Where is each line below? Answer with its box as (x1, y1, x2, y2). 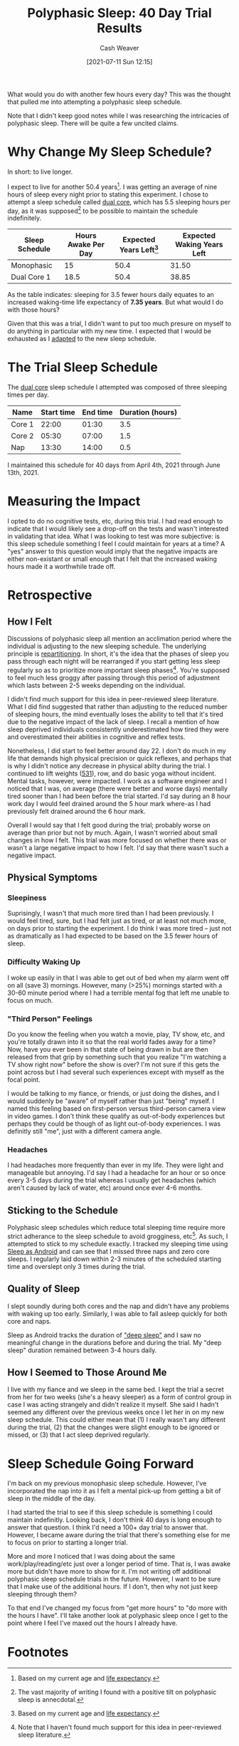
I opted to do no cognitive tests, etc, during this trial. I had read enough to (7, 517, 223, 526)
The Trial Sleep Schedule (7, 360, 158, 375)
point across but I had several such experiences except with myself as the (7, 1068, 225, 1076)
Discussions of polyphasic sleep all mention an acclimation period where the (7, 634, 232, 643)
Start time (41, 407, 76, 417)
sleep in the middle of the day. (7, 1494, 96, 1503)
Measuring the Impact (7, 493, 141, 510)
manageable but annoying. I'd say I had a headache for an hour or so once (7, 1169, 226, 1177)
